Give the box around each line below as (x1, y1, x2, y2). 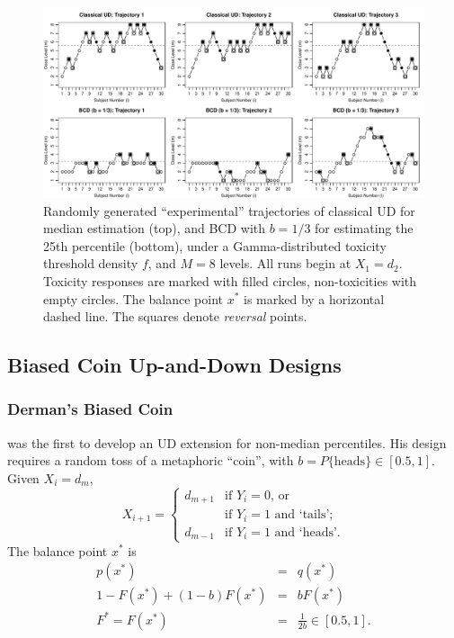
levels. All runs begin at (219, 254, 352, 273)
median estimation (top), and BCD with (43, 219, 266, 238)
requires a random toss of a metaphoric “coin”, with (7, 451, 294, 470)
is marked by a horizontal (244, 289, 385, 308)
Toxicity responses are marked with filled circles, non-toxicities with (43, 271, 417, 290)
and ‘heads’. (274, 526, 341, 539)
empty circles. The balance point (43, 289, 223, 308)
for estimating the (315, 219, 414, 238)
